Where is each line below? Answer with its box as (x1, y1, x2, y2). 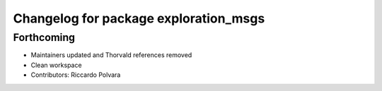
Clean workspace (30, 61, 82, 69)
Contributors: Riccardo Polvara (30, 71, 121, 79)
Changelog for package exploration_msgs (13, 11, 265, 26)
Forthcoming (13, 31, 76, 44)
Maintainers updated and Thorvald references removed (30, 51, 192, 59)
